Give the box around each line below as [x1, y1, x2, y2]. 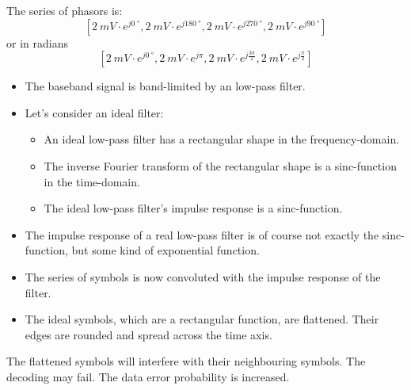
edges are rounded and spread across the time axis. [25, 326, 272, 342]
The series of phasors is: [6, 2, 123, 18]
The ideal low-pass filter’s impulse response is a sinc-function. [44, 200, 343, 216]
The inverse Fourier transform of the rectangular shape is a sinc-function [44, 157, 397, 174]
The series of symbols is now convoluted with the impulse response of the [25, 268, 381, 285]
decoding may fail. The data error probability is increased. [6, 368, 290, 384]
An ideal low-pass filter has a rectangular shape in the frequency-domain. [44, 131, 400, 147]
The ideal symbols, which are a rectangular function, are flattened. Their [25, 311, 379, 327]
